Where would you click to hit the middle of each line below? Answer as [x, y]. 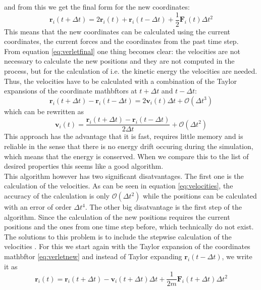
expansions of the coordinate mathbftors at [71, 91]
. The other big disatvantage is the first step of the [163, 207]
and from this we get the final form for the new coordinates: [97, 7]
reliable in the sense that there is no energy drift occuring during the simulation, [129, 146]
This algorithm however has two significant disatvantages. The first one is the [124, 176]
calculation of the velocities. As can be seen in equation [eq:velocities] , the [119, 186]
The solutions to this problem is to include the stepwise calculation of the [118, 236]
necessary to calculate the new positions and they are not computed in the [119, 61]
